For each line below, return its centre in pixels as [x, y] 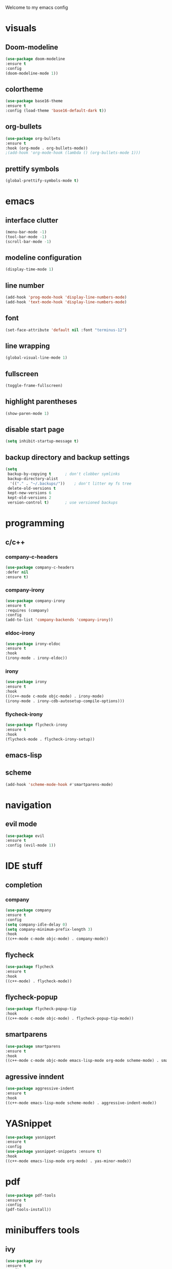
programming [35, 523]
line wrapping [28, 346]
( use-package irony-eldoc [33, 644]
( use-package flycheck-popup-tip [41, 1009]
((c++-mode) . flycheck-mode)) [39, 981]
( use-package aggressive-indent [40, 1089]
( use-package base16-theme [34, 101]
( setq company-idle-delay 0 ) [36, 925]
